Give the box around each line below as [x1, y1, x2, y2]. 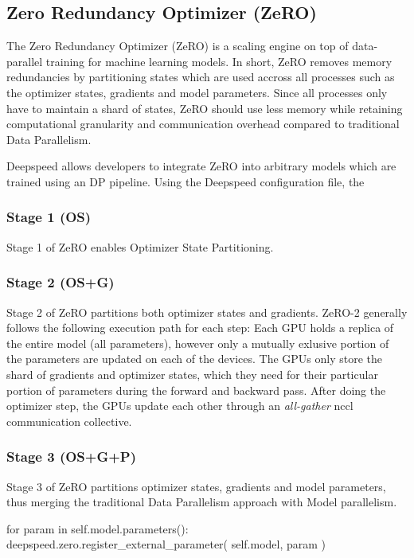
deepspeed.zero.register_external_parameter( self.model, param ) [6, 536, 326, 552]
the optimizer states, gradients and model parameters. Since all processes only [6, 84, 388, 100]
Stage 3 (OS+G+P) [6, 447, 136, 466]
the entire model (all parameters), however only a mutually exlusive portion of [6, 334, 389, 351]
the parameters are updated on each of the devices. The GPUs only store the [6, 350, 383, 367]
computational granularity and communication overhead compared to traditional [6, 115, 400, 132]
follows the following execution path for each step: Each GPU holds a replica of [6, 319, 394, 336]
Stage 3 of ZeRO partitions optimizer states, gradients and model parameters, [6, 478, 386, 494]
